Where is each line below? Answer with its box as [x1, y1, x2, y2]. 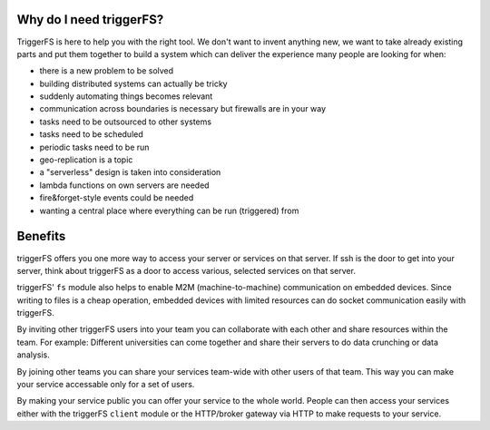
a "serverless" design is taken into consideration [39, 167, 221, 178]
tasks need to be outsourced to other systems [39, 116, 212, 127]
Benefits [16, 229, 66, 244]
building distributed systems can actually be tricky [39, 78, 228, 89]
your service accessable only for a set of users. [16, 379, 195, 390]
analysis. [16, 349, 50, 360]
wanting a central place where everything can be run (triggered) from [39, 205, 299, 216]
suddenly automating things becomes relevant [39, 91, 213, 102]
